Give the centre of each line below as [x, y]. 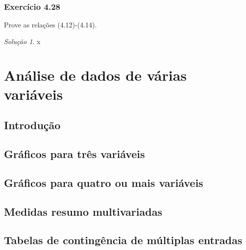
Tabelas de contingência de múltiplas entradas [123, 240]
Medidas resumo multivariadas [83, 211]
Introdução [32, 125]
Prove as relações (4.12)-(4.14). [50, 25]
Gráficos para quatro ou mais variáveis [104, 182]
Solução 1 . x [22, 41]
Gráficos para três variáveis [74, 154]
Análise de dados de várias [96, 75]
